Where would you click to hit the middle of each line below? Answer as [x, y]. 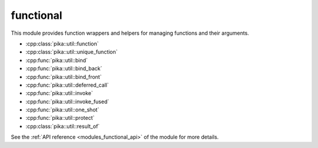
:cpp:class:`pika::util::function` [62, 44]
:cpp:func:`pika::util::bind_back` [64, 68]
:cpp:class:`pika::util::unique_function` [72, 52]
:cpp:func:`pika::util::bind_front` [64, 77]
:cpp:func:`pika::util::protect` [60, 118]
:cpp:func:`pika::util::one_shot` [62, 110]
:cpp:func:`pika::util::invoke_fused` [67, 101]
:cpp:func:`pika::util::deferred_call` [67, 85]
